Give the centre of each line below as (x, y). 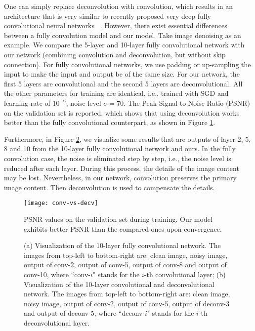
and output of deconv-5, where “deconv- (85, 313)
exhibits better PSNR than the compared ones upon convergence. (123, 228)
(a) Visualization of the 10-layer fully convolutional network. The (122, 245)
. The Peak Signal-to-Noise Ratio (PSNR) (187, 103)
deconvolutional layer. (57, 322)
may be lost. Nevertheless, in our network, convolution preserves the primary (120, 178)
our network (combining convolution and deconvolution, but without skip (115, 54)
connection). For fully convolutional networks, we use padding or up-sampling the (127, 64)
